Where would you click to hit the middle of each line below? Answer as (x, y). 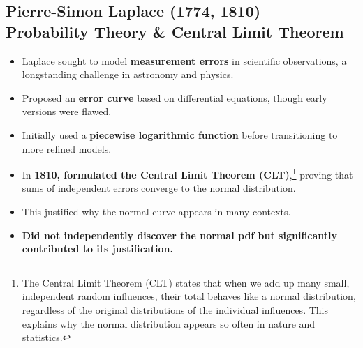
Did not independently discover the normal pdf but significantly (180, 235)
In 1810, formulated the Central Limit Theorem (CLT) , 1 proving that (187, 173)
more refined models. (67, 148)
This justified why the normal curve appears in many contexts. (156, 211)
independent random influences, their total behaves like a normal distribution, (189, 296)
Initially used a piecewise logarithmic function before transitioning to (180, 134)
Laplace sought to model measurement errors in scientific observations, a (184, 60)
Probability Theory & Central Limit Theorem (175, 31)
